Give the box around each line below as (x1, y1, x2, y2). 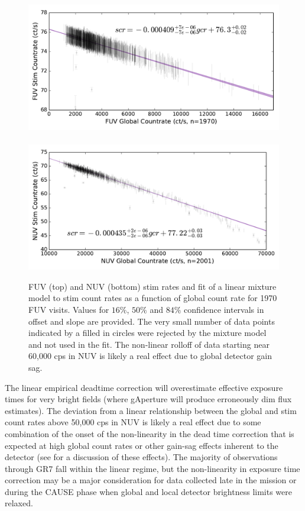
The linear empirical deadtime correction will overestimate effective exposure (5, 381, 283, 393)
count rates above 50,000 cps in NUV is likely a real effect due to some (5, 416, 261, 428)
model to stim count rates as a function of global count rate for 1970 (28, 292, 277, 304)
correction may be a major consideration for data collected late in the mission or (5, 474, 297, 486)
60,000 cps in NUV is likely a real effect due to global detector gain (28, 350, 272, 362)
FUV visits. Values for (28, 303, 109, 315)
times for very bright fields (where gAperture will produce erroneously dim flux (5, 393, 292, 405)
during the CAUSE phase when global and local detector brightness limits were (5, 485, 292, 497)
